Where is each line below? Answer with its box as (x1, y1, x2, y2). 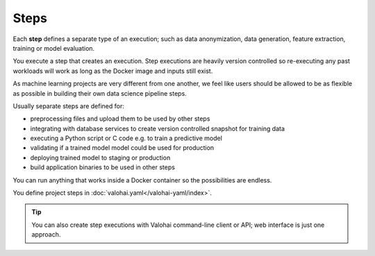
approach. (31, 230, 61, 239)
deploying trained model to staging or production (30, 153, 171, 162)
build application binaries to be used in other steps (30, 163, 175, 171)
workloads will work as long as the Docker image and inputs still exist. (12, 67, 213, 75)
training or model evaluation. (12, 44, 95, 52)
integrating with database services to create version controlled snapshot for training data (30, 124, 285, 133)
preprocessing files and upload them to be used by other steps (30, 114, 210, 123)
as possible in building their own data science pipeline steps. (12, 89, 187, 97)
